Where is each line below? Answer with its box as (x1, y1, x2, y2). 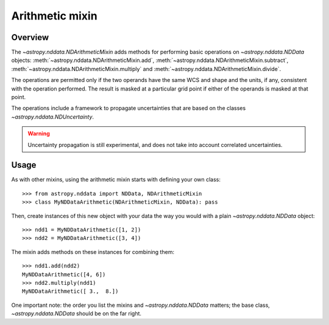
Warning (27, 130, 50, 137)
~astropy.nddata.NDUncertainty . (11, 113, 94, 120)
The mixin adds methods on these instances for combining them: (11, 248, 175, 255)
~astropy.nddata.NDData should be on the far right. (11, 310, 142, 317)
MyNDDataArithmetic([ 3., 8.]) (22, 288, 119, 295)
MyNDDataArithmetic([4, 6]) (22, 271, 106, 278)
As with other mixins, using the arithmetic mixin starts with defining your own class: (11, 176, 221, 183)
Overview (11, 32, 49, 43)
